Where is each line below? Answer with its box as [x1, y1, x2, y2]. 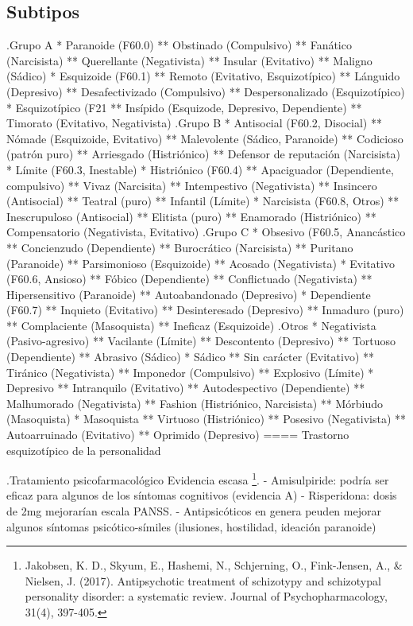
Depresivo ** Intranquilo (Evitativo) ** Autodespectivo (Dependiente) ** [6, 379, 365, 396]
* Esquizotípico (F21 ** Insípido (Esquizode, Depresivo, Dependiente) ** [6, 99, 362, 115]
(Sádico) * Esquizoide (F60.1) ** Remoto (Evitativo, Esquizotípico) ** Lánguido [6, 68, 400, 84]
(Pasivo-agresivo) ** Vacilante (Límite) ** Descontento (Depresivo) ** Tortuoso [6, 332, 396, 349]
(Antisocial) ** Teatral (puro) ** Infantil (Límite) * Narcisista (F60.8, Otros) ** [6, 192, 399, 209]
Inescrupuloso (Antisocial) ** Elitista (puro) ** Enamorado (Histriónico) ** [6, 208, 376, 224]
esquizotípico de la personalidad [6, 441, 161, 458]
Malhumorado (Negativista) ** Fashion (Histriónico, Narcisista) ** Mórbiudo [6, 395, 384, 411]
